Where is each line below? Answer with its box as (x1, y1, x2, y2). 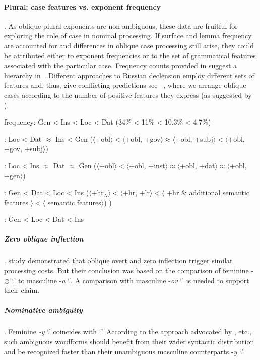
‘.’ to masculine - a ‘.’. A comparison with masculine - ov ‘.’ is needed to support (12, 275, 249, 285)
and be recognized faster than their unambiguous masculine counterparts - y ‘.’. (4, 346, 244, 356)
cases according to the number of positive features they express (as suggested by (4, 89, 252, 100)
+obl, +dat (180, 160, 215, 170)
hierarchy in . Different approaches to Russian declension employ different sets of (4, 70, 254, 80)
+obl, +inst (129, 160, 165, 170)
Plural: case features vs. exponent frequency (4, 1, 161, 12)
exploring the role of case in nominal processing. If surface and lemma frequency (4, 30, 252, 41)
